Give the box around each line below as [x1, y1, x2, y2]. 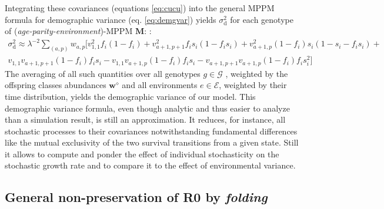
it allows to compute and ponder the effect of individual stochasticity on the [5, 147, 279, 160]
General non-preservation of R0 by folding [5, 188, 268, 206]
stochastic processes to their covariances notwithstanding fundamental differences [5, 124, 298, 137]
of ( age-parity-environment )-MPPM [5, 25, 133, 37]
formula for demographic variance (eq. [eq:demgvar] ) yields [5, 13, 216, 25]
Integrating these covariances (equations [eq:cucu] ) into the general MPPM [5, 2, 275, 14]
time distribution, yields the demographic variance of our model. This [5, 90, 256, 102]
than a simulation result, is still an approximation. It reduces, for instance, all [5, 113, 286, 126]
